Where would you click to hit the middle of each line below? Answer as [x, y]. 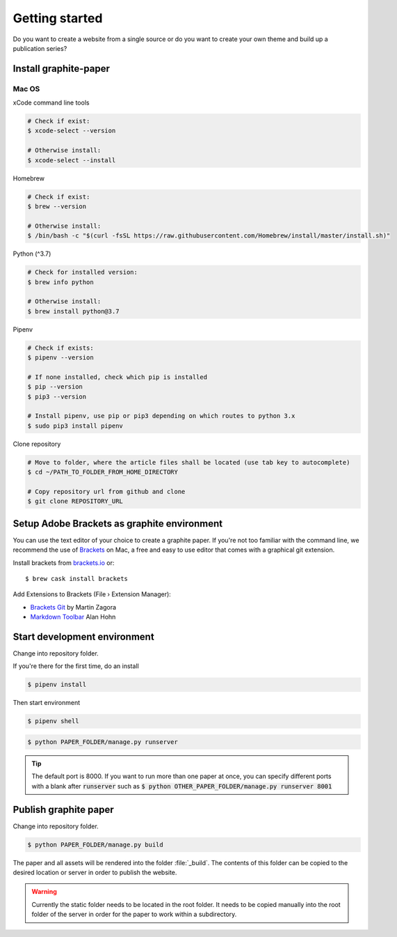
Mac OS [26, 88]
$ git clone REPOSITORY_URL [75, 501]
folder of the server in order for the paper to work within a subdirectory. [134, 914]
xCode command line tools [51, 103]
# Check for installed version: [83, 272]
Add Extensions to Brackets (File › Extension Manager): [92, 594]
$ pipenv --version [60, 358]
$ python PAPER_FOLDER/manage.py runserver [103, 742]
